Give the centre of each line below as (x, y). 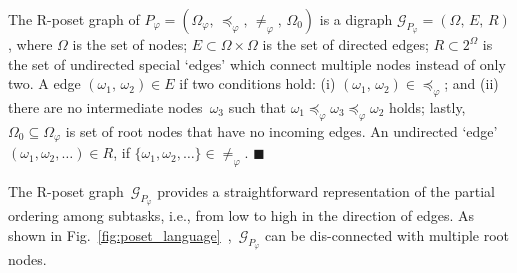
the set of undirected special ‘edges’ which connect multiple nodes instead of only (257, 63)
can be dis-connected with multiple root (387, 234)
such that (257, 106)
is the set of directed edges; (345, 44)
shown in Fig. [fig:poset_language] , (120, 234)
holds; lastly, (427, 106)
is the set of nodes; (130, 44)
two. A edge (44, 83)
